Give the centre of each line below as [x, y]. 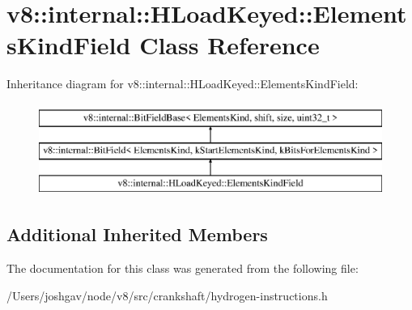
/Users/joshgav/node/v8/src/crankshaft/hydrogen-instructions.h [167, 295]
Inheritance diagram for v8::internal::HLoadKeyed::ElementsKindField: [183, 84]
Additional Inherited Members [137, 234]
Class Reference [229, 45]
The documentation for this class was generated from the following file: [183, 268]
